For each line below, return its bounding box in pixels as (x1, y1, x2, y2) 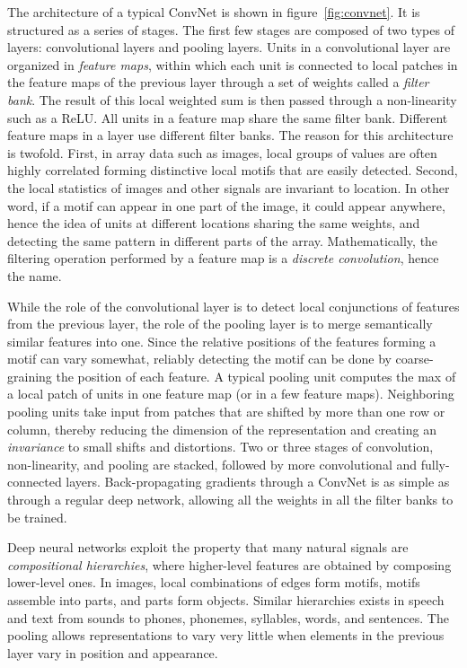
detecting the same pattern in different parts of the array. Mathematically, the (7, 231, 438, 250)
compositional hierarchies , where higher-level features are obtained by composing (7, 555, 452, 574)
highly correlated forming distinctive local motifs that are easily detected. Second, (7, 161, 458, 180)
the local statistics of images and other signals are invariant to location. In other (7, 178, 450, 197)
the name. (7, 266, 62, 285)
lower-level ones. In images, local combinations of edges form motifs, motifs (7, 573, 420, 592)
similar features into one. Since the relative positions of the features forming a (7, 331, 436, 350)
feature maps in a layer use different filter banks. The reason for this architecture (7, 126, 454, 145)
